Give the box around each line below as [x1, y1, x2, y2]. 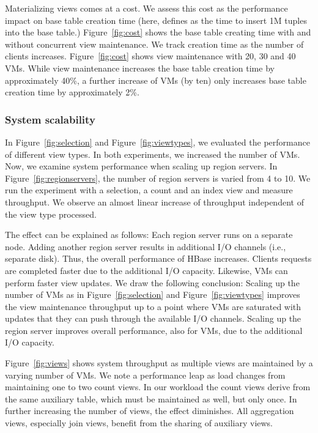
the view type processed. [5, 207, 97, 220]
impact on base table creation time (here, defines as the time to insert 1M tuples [5, 13, 307, 26]
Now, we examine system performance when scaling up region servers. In [5, 160, 278, 172]
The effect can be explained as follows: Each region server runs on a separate [5, 228, 293, 241]
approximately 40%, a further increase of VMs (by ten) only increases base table [5, 73, 306, 86]
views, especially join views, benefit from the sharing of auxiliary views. [5, 416, 273, 429]
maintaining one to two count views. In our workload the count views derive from [5, 380, 311, 393]
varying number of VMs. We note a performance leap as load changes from [5, 368, 286, 381]
